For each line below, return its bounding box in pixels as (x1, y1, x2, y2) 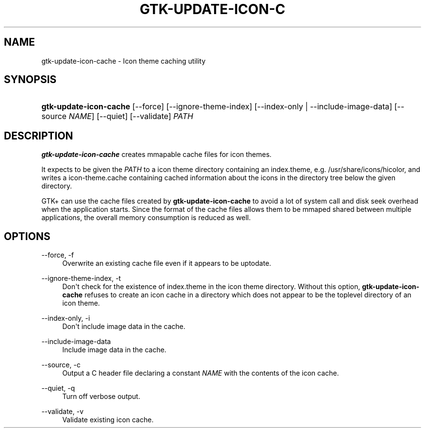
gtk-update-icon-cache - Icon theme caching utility (41, 56, 206, 65)
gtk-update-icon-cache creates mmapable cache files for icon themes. (41, 150, 272, 159)
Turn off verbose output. (62, 392, 140, 401)
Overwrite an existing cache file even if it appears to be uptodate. (62, 259, 271, 268)
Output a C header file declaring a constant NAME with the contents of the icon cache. (62, 369, 339, 378)
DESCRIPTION (4, 129, 73, 142)
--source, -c (41, 361, 81, 369)
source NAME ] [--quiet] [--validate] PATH (41, 111, 194, 121)
